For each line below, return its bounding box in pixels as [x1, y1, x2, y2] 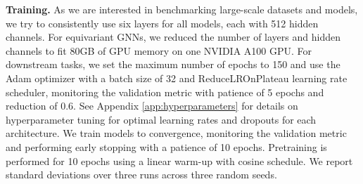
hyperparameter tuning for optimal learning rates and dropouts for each [6, 112, 317, 126]
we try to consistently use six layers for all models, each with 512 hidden [6, 15, 319, 30]
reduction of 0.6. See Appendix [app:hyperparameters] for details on [6, 98, 298, 113]
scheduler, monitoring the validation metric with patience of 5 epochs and [6, 84, 324, 99]
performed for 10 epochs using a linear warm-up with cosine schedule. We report [6, 153, 353, 168]
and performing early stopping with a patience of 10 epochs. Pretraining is [6, 139, 327, 154]
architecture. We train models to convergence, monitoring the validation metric [6, 126, 347, 140]
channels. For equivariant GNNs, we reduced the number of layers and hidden [6, 29, 340, 44]
